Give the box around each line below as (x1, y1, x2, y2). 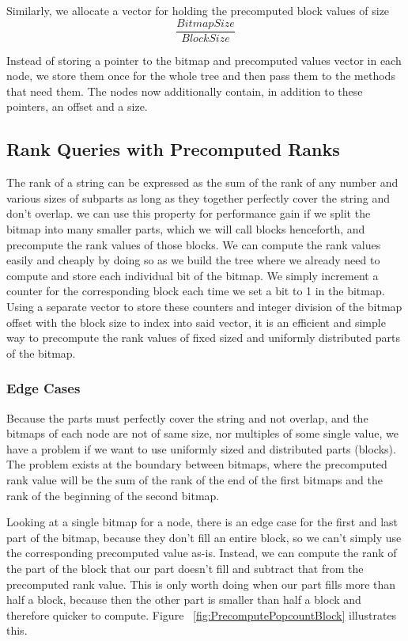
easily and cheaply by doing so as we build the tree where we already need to (6, 252, 380, 268)
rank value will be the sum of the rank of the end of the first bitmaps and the (6, 471, 383, 487)
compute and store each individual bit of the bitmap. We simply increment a (6, 267, 379, 283)
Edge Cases (6, 378, 81, 398)
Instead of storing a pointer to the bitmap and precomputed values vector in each (6, 51, 402, 68)
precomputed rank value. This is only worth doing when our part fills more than (6, 575, 396, 592)
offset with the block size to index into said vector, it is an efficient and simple (6, 313, 386, 330)
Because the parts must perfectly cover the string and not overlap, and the (6, 409, 368, 426)
